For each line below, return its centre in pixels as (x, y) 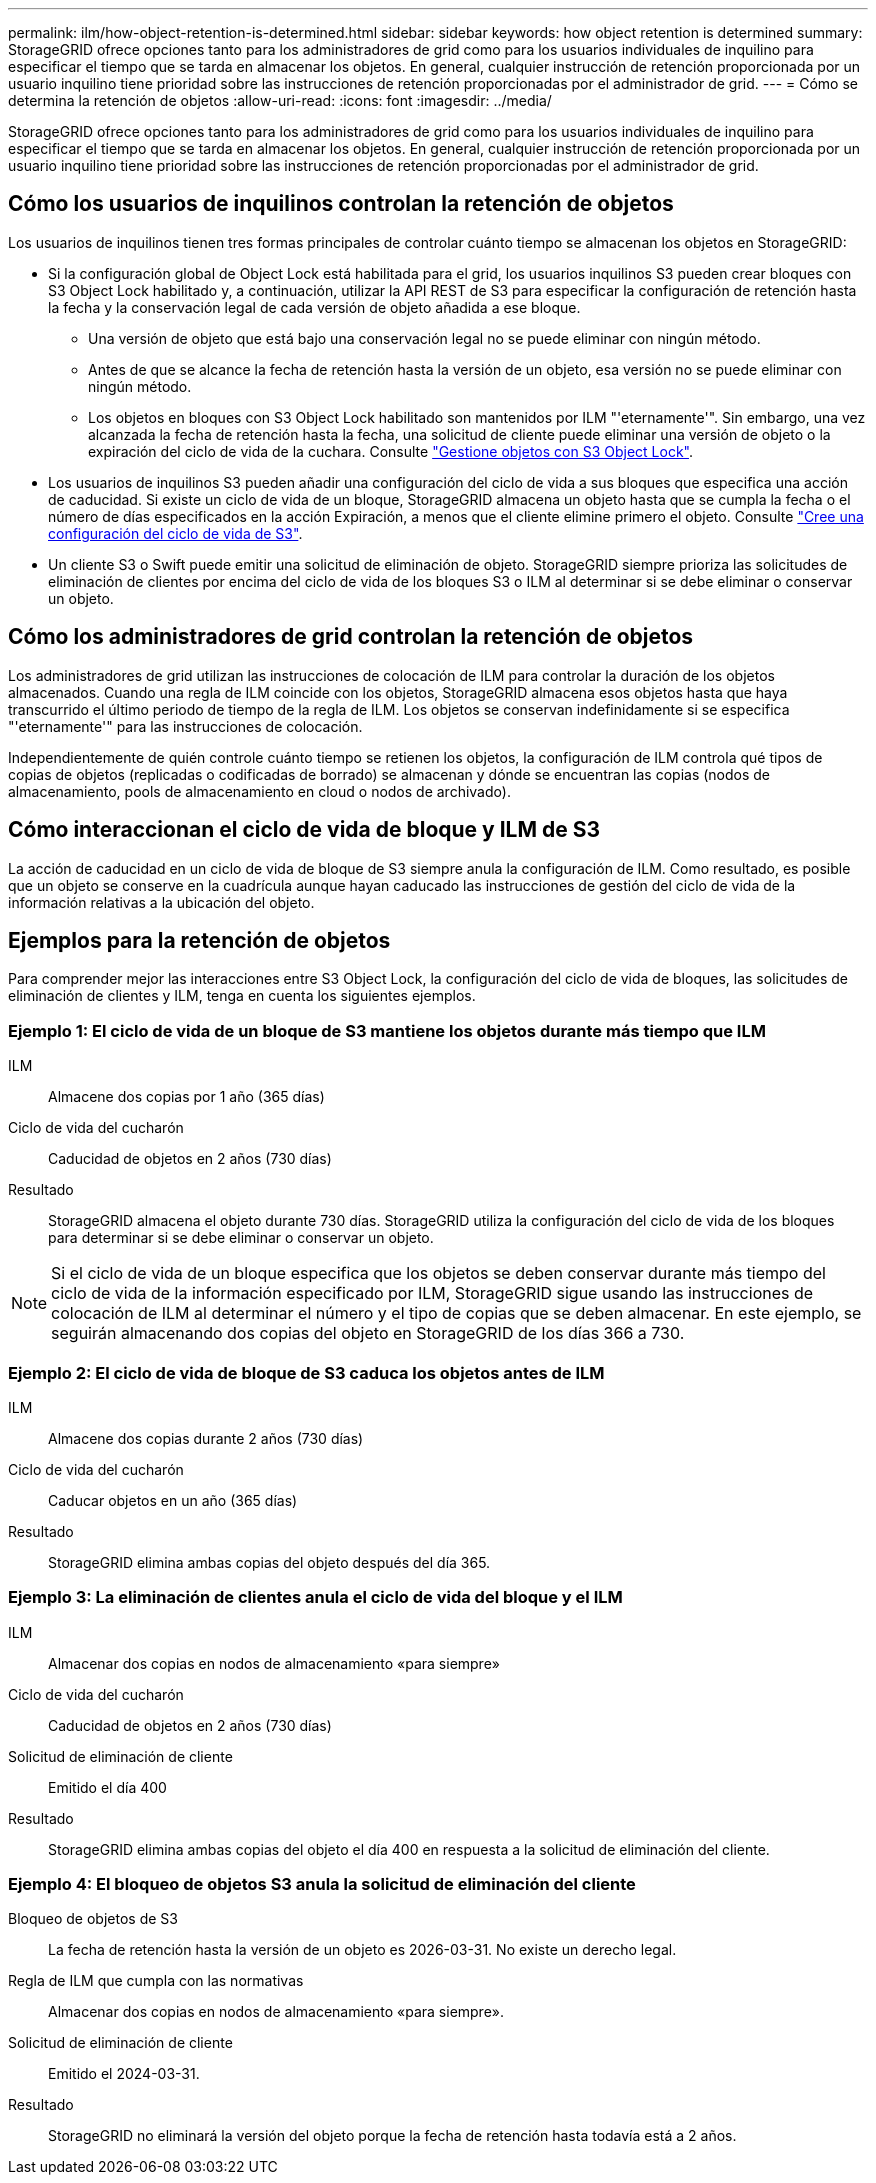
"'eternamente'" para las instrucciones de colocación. (185, 726)
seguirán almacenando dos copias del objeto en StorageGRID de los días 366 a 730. (368, 1333)
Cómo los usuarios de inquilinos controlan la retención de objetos (341, 204)
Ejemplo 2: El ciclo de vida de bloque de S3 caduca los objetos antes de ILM (306, 1372)
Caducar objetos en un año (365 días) (173, 1500)
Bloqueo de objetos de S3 (93, 1919)
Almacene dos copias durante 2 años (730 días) (206, 1438)
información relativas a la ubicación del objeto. (161, 902)
